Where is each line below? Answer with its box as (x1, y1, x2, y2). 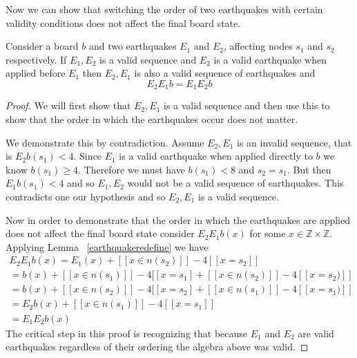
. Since (73, 149, 102, 163)
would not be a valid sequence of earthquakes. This (127, 176, 344, 190)
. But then (287, 162, 331, 176)
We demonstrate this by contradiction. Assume (6, 135, 204, 149)
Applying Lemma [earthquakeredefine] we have (6, 239, 209, 254)
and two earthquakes (88, 39, 177, 53)
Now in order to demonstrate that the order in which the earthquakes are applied (6, 212, 350, 227)
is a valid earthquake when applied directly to (119, 149, 313, 163)
